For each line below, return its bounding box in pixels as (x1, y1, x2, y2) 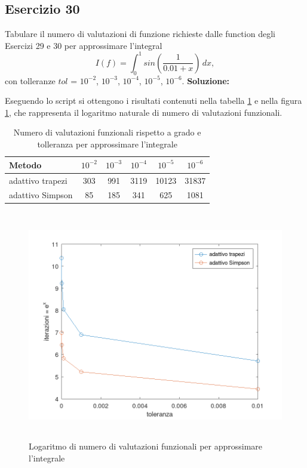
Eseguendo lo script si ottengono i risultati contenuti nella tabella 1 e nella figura (5, 94, 302, 107)
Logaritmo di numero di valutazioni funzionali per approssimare (29, 439, 263, 452)
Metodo (9, 158, 42, 171)
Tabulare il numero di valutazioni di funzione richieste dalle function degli (5, 27, 275, 40)
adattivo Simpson (9, 189, 73, 201)
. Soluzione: (182, 74, 229, 87)
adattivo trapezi (9, 174, 67, 186)
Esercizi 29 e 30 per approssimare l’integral (5, 39, 162, 51)
